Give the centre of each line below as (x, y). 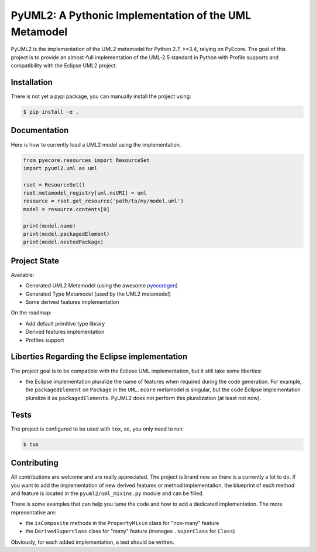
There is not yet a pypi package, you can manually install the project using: (101, 96)
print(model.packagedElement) (66, 234)
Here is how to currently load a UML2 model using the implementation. (96, 144)
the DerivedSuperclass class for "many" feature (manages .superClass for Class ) (130, 531)
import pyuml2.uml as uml (60, 168)
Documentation (40, 131)
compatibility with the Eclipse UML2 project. (64, 66)
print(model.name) (49, 226)
